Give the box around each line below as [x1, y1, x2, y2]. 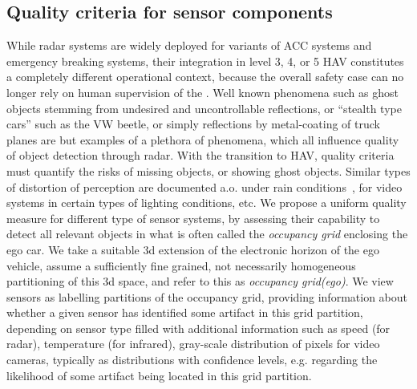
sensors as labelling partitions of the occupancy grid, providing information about [6, 288, 407, 305]
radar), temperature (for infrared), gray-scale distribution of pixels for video [6, 335, 380, 352]
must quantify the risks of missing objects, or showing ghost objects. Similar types [6, 162, 411, 179]
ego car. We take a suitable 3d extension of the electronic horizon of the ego [6, 241, 379, 257]
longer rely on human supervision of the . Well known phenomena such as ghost [6, 83, 399, 100]
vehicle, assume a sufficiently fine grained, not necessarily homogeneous [6, 257, 356, 274]
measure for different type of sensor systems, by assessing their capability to [6, 209, 380, 226]
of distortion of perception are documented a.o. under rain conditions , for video [6, 178, 403, 195]
